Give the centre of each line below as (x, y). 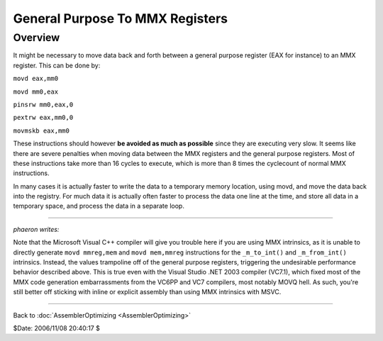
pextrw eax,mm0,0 (43, 118)
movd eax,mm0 (36, 79)
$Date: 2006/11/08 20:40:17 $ (57, 328)
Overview (37, 38)
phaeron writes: (36, 229)
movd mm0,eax (36, 91)
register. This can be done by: (57, 65)
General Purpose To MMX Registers (121, 18)
